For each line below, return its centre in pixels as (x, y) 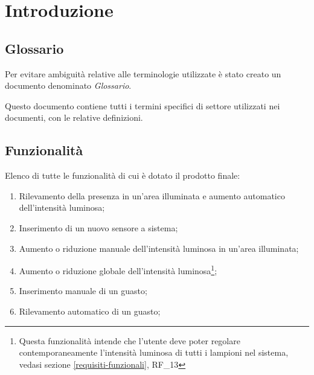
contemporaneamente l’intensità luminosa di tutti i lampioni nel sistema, (154, 352)
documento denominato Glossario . (68, 85)
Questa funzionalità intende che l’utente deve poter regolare (130, 340)
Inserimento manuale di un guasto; (83, 291)
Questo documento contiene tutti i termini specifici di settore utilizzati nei (143, 105)
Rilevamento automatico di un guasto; (90, 311)
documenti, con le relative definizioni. (74, 117)
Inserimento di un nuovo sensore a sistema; (98, 227)
